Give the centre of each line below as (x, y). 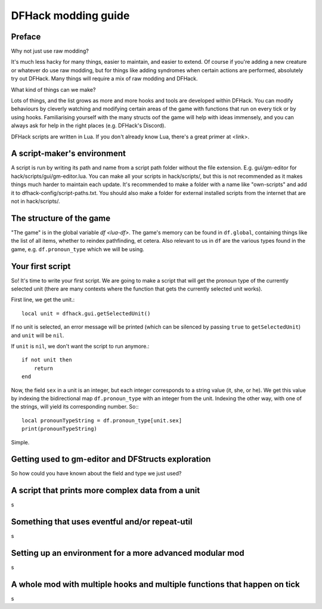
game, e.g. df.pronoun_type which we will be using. (78, 249)
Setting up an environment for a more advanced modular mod (128, 553)
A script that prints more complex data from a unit (106, 491)
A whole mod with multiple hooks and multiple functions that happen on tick (156, 584)
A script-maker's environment (69, 154)
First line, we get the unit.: (43, 300)
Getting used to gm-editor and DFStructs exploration (111, 459)
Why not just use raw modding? (50, 51)
